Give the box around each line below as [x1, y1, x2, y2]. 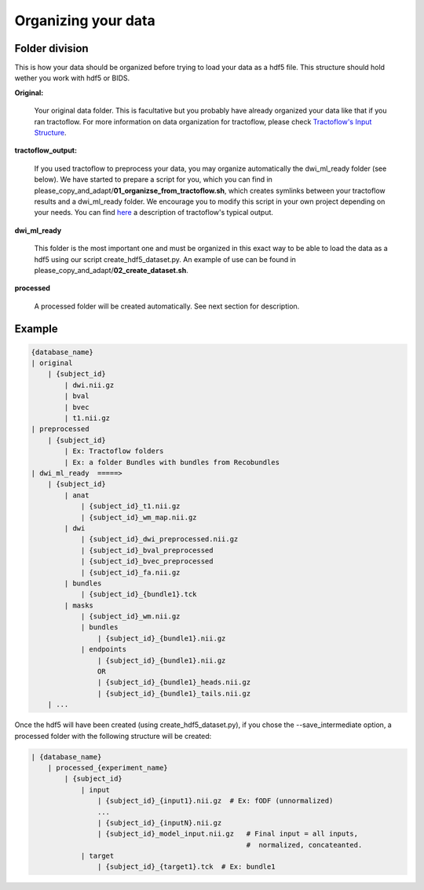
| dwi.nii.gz [64, 380, 115, 390]
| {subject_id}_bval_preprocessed [80, 545, 214, 555]
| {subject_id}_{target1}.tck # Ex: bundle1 [97, 862, 276, 871]
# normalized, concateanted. [246, 840, 363, 849]
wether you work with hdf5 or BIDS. [14, 73, 130, 83]
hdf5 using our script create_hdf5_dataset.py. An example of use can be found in [34, 254, 296, 264]
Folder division [14, 42, 90, 55]
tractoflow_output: [14, 146, 78, 155]
